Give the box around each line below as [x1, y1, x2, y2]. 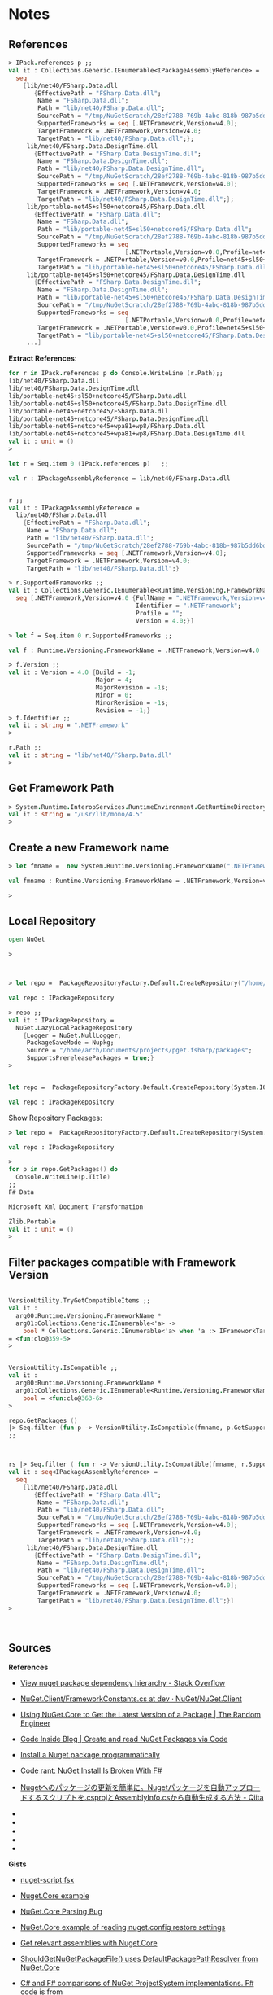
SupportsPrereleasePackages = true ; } [26, 1054, 154, 1062]
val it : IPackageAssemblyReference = [8, 504, 140, 512]
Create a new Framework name [8, 840, 169, 855]
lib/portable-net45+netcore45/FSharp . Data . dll [8, 407, 169, 415]
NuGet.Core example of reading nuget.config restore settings [19, 1923, 226, 1932]
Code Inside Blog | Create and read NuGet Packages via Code [19, 1735, 228, 1744]
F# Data [8, 1188, 35, 1197]
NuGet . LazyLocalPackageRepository [15, 1023, 132, 1032]
